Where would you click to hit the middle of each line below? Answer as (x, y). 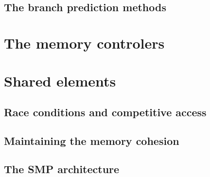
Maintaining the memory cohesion (92, 140)
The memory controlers (84, 43)
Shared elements (60, 81)
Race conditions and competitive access (105, 112)
